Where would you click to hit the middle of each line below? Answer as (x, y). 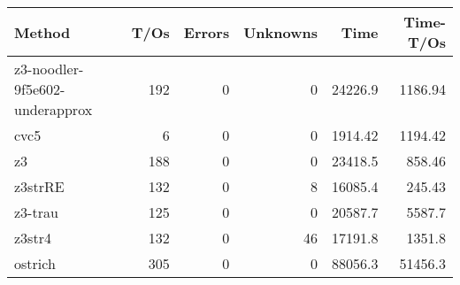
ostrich (35, 263)
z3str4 (33, 238)
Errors (207, 32)
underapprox (54, 109)
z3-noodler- (49, 69)
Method (42, 32)
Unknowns (280, 32)
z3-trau (36, 212)
